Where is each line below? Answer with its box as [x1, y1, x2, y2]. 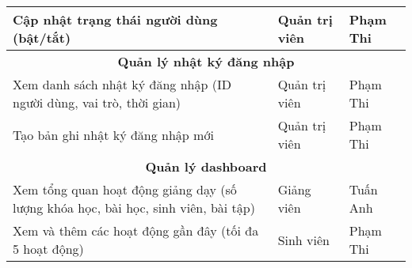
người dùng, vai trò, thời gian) [13, 93, 181, 111]
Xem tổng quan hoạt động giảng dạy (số [13, 180, 237, 198]
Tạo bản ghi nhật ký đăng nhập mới [13, 125, 214, 144]
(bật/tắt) [13, 28, 71, 47]
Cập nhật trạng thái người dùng [13, 10, 218, 28]
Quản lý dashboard [145, 157, 267, 176]
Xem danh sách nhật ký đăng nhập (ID [13, 75, 231, 93]
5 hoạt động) [13, 240, 84, 258]
